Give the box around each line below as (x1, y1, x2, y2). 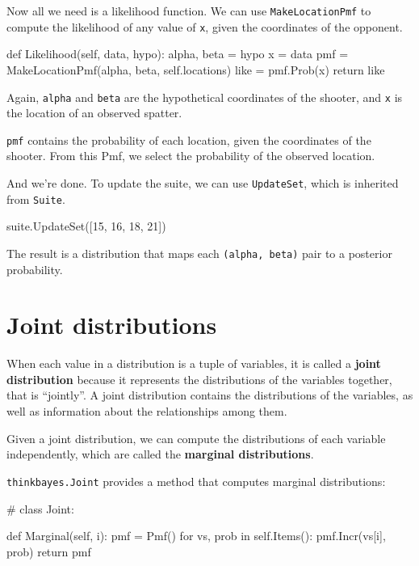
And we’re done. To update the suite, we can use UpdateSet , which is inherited (6, 175, 399, 191)
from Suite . (6, 190, 65, 207)
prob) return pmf (6, 543, 91, 560)
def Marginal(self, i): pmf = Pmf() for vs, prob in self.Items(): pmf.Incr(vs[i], (6, 527, 386, 544)
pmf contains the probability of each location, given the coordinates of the (6, 131, 371, 148)
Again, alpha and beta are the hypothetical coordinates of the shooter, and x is (6, 88, 403, 105)
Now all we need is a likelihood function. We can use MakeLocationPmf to (6, 2, 371, 19)
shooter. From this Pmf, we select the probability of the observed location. (6, 147, 375, 164)
